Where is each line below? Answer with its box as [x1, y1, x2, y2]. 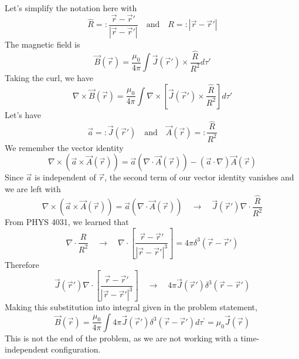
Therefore [5, 258, 39, 270]
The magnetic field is [5, 38, 80, 50]
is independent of [35, 171, 96, 183]
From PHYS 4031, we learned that [5, 216, 129, 228]
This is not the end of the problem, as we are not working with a [5, 331, 238, 344]
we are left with [5, 183, 61, 194]
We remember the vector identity [5, 141, 124, 153]
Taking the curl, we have [5, 72, 93, 83]
